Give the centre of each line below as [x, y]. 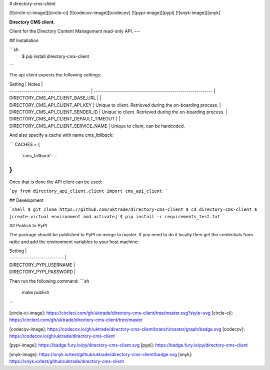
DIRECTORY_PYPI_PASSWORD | [42, 272]
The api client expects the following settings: [55, 75]
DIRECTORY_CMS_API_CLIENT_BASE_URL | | [55, 98]
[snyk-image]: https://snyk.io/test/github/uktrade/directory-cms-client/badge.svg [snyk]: [101, 354]
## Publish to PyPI [28, 225]
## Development [26, 200]
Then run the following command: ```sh [49, 281]
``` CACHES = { [24, 144]
